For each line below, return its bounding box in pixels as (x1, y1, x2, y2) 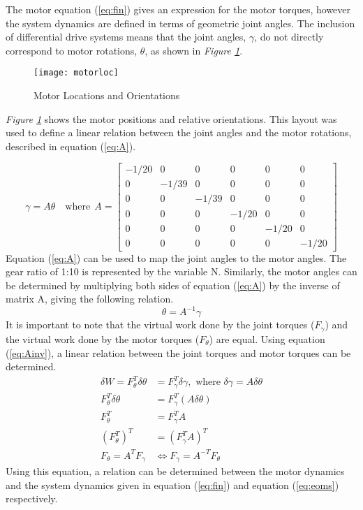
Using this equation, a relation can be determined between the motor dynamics (6, 464, 345, 479)
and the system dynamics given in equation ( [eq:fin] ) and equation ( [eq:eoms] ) (6, 477, 339, 492)
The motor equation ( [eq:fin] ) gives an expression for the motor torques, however (6, 2, 351, 16)
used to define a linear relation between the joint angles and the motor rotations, (6, 125, 352, 140)
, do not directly (254, 29, 324, 44)
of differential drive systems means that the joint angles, (6, 29, 246, 44)
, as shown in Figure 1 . (145, 43, 243, 57)
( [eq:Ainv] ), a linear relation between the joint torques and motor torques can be (6, 345, 351, 360)
